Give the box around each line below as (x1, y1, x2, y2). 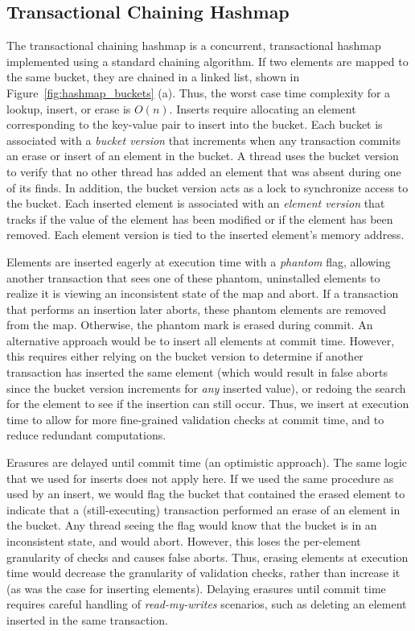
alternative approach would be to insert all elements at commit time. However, (6, 332, 395, 348)
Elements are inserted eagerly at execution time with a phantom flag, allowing (6, 253, 391, 270)
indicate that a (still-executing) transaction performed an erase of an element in (6, 501, 401, 518)
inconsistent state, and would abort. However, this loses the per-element (6, 533, 361, 550)
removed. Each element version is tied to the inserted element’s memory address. (6, 226, 405, 243)
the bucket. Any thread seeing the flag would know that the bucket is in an (6, 517, 377, 534)
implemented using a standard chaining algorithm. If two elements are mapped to (6, 52, 409, 69)
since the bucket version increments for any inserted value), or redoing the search (6, 379, 406, 396)
